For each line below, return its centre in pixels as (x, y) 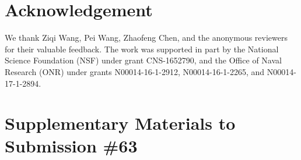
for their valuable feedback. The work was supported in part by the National (142, 49)
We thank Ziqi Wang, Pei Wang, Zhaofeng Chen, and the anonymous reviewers (146, 38)
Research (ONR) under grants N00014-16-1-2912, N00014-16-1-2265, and (135, 71)
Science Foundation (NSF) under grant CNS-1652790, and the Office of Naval (143, 60)
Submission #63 (71, 146)
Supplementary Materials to (120, 123)
